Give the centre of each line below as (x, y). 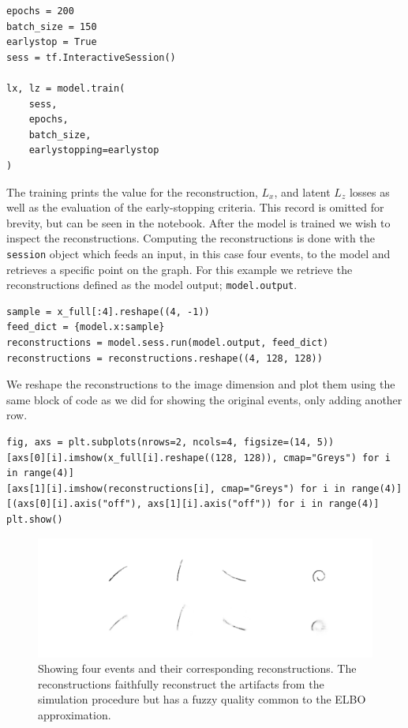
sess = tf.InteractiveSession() (91, 57)
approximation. (75, 715)
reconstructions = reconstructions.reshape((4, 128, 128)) (165, 358)
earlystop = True (52, 42)
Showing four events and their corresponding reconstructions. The (197, 668)
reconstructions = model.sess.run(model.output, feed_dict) (168, 343)
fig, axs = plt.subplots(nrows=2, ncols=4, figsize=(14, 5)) (170, 442)
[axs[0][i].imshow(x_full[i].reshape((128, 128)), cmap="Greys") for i (198, 458)
